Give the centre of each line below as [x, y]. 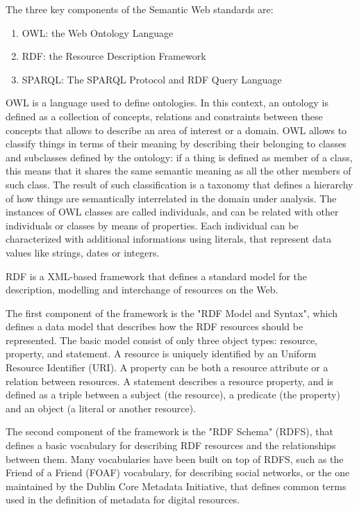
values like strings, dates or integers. [83, 252]
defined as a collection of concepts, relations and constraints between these [164, 116]
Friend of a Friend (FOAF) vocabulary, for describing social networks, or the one [178, 472]
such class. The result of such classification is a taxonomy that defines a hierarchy [179, 184]
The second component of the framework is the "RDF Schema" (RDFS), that [169, 431]
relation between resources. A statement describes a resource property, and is [170, 381]
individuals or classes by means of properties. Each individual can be [152, 225]
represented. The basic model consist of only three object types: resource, [162, 340]
